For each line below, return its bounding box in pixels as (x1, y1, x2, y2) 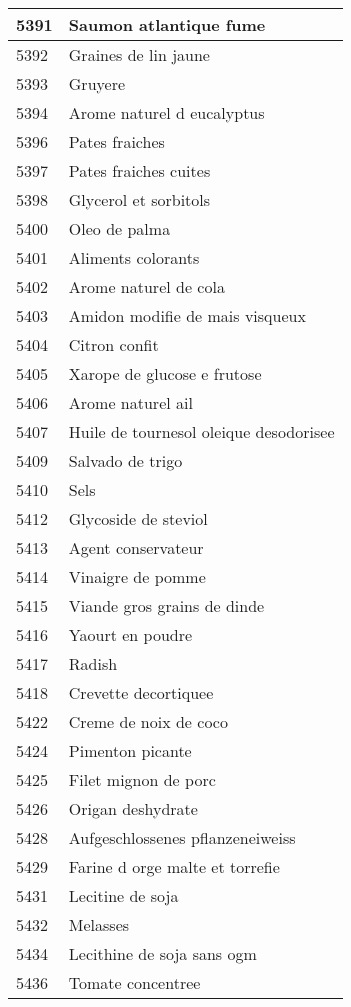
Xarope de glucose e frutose (68, 362, 262, 385)
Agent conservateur (68, 536, 204, 559)
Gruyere (68, 72, 126, 95)
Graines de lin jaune (68, 43, 210, 66)
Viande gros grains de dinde (68, 594, 265, 617)
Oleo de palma (68, 217, 171, 240)
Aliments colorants (68, 246, 200, 269)
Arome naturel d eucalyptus (68, 101, 265, 124)
